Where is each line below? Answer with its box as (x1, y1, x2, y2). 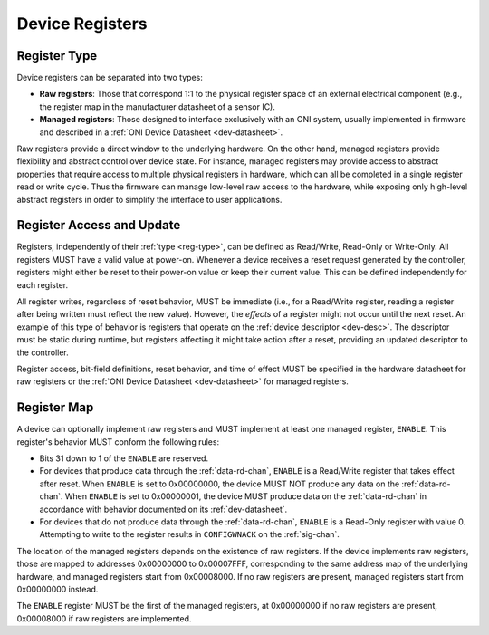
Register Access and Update (16, 217, 181, 233)
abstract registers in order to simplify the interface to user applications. (16, 194, 283, 205)
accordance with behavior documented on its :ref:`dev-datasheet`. (39, 504, 288, 515)
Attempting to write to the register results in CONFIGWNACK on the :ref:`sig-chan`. (39, 529, 340, 540)
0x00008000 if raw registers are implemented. (16, 612, 192, 624)
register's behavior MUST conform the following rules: (16, 436, 220, 447)
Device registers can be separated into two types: (16, 72, 204, 83)
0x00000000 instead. (16, 583, 99, 594)
